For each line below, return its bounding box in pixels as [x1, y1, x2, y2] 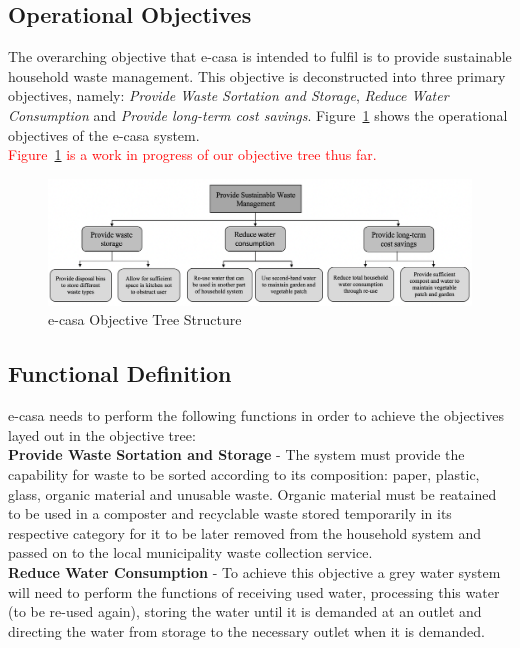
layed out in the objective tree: [8, 424, 196, 445]
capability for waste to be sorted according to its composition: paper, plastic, [8, 464, 480, 485]
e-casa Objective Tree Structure [48, 309, 242, 330]
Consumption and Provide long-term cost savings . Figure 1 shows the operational [8, 104, 508, 125]
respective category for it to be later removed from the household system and [8, 522, 482, 543]
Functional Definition [8, 358, 232, 389]
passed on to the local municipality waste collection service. [8, 542, 373, 563]
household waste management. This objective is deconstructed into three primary [8, 65, 506, 86]
